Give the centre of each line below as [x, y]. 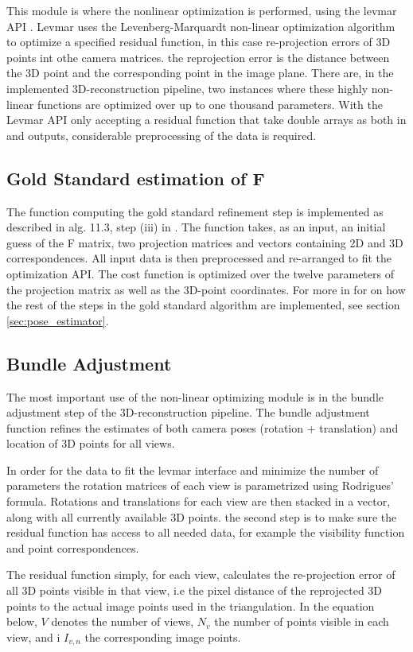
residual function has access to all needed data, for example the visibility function [206, 532]
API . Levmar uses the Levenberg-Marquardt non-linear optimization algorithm [201, 26]
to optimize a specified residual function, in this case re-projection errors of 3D [199, 42]
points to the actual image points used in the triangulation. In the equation [191, 605]
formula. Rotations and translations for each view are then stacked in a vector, [199, 501]
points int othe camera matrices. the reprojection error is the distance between [198, 57]
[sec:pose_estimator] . [58, 320]
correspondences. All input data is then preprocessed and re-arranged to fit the [199, 258]
